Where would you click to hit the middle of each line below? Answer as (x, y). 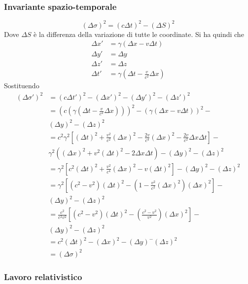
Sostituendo (22, 86)
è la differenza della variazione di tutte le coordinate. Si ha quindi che (139, 34)
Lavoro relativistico (43, 276)
